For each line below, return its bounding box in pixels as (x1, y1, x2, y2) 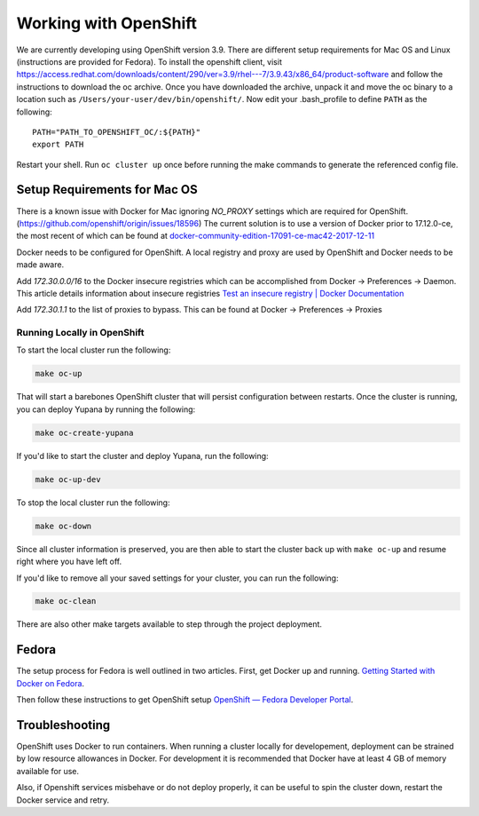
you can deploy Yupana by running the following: (16, 404, 196, 415)
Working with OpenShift (16, 13, 198, 33)
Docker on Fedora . (16, 677, 84, 688)
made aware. (16, 259, 65, 270)
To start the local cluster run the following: (16, 345, 171, 355)
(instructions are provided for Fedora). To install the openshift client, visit (16, 56, 283, 67)
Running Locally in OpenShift (16, 327, 145, 339)
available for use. (16, 765, 80, 776)
